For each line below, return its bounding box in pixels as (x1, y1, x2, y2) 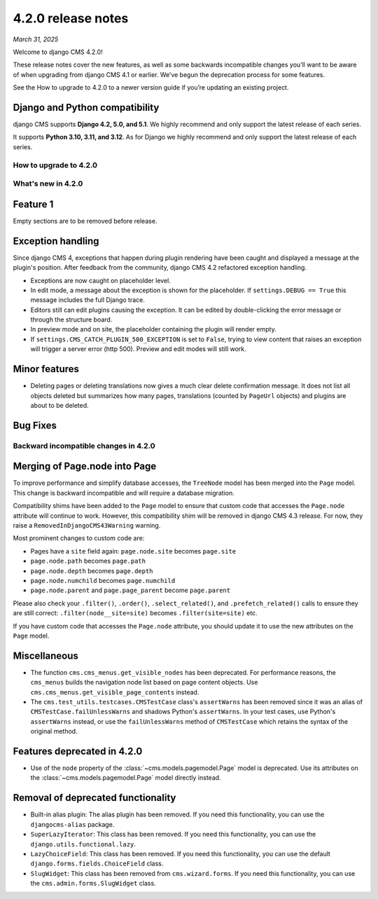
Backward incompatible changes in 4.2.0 (13, 441, 155, 451)
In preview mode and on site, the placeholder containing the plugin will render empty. (30, 325, 276, 334)
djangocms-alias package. (30, 820, 115, 828)
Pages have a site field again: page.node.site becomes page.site (30, 547, 237, 555)
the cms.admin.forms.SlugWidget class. (30, 879, 157, 888)
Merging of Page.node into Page (13, 460, 157, 472)
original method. (30, 727, 78, 736)
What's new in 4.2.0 (13, 179, 83, 188)
